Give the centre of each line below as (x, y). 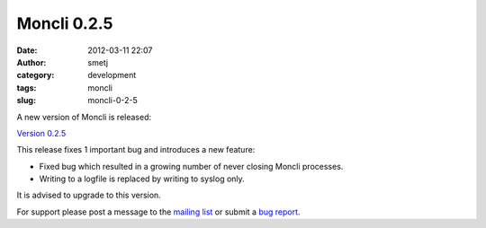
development (112, 75)
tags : (27, 88)
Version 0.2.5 (41, 133)
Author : (31, 62)
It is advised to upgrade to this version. (89, 195)
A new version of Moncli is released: (84, 117)
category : (36, 75)
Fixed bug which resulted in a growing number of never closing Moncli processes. (191, 166)
